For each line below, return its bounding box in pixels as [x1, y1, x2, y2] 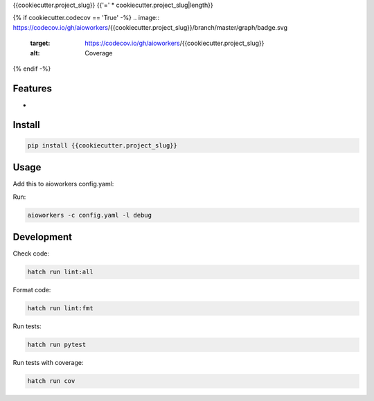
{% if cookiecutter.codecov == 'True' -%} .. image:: [12, 14, 160, 22]
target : [30, 39, 51, 48]
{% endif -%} [12, 64, 51, 73]
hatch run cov [27, 377, 75, 385]
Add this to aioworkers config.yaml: [12, 180, 114, 188]
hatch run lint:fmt [27, 305, 93, 312]
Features [12, 82, 52, 94]
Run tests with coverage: [12, 359, 84, 367]
